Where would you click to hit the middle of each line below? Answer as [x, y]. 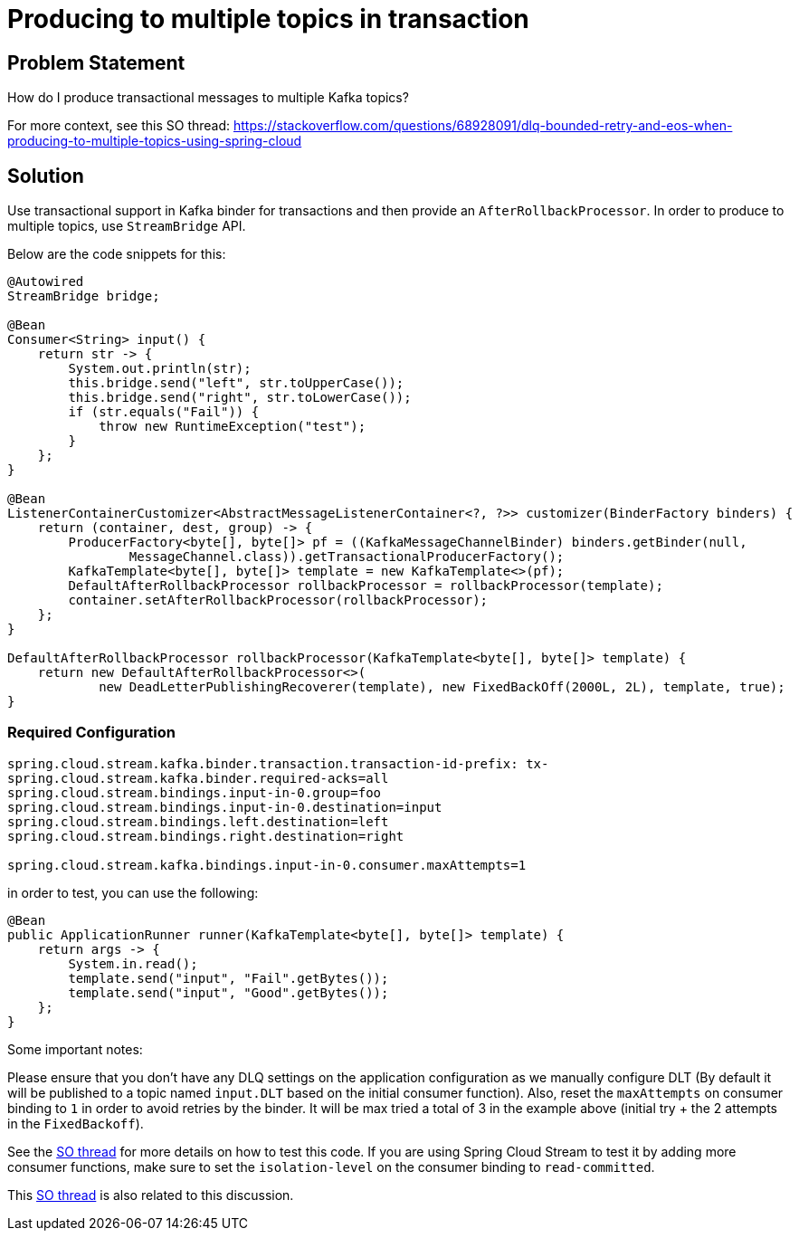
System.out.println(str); [160, 369]
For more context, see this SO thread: [119, 126]
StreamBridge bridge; [84, 296]
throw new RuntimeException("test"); [233, 427]
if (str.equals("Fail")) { [164, 412]
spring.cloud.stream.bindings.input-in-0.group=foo [195, 792]
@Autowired [46, 282]
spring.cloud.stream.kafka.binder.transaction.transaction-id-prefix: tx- [278, 763]
